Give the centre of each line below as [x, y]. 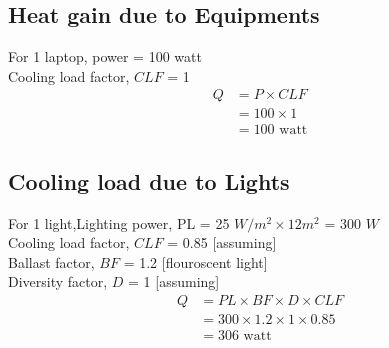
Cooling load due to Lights [149, 180]
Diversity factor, [58, 281]
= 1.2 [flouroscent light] [195, 261]
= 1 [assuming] [174, 281]
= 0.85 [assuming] [222, 242]
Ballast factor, [51, 261]
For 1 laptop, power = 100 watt [105, 56]
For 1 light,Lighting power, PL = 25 [119, 222]
